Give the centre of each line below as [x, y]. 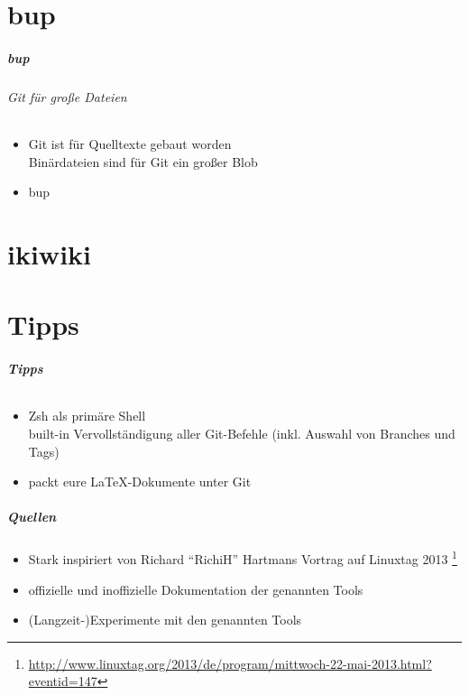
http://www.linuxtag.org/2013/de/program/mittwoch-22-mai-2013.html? [230, 663]
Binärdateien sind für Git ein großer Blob [143, 161]
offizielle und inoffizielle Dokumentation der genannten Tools [196, 589]
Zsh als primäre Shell [87, 416]
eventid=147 [63, 681]
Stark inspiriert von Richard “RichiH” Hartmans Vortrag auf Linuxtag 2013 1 [243, 558]
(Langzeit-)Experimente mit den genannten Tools [165, 620]
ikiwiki [49, 254]
